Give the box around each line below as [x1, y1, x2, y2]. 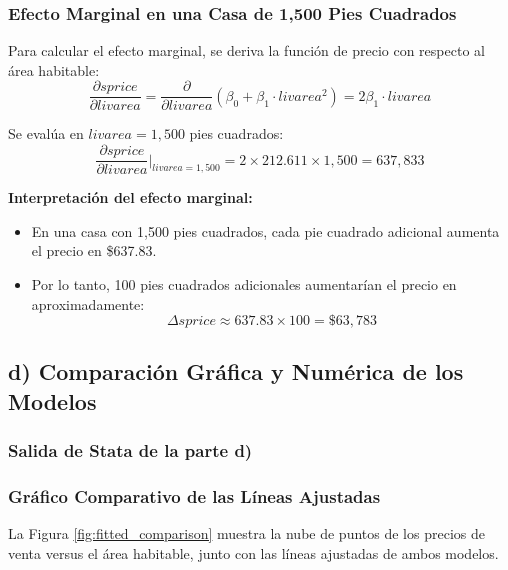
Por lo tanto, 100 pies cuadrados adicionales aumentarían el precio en [31, 273, 457, 294]
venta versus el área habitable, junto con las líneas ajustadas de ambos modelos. [8, 542, 499, 563]
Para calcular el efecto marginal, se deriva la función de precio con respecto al [8, 40, 485, 61]
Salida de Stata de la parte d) [8, 438, 253, 463]
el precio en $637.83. [31, 240, 157, 261]
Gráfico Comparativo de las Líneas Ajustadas [8, 484, 381, 509]
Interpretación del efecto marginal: [8, 187, 253, 208]
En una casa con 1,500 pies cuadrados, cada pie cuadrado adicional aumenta [31, 220, 500, 241]
